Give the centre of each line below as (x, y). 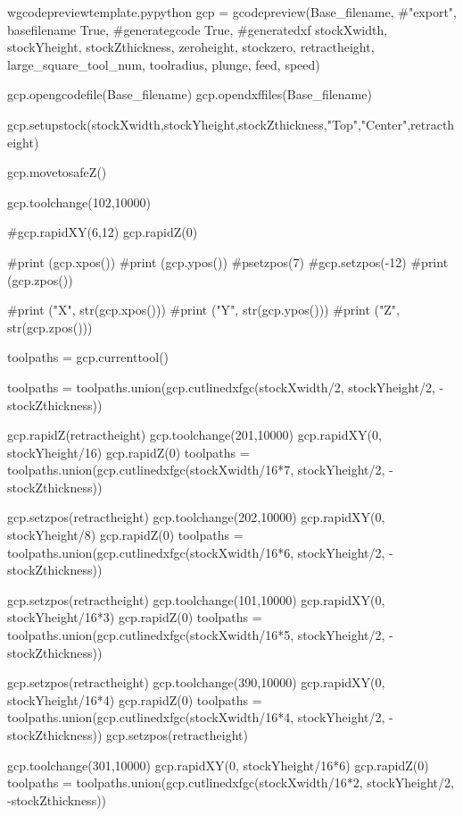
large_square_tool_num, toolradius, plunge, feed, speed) (164, 64)
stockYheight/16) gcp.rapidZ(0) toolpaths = (128, 452)
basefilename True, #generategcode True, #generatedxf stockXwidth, (198, 29)
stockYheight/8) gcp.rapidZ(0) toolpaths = (125, 535)
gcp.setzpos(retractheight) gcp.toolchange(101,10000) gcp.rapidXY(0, (196, 599)
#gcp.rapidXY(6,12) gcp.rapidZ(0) (103, 232)
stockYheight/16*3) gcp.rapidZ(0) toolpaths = (135, 617)
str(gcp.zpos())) (50, 327)
